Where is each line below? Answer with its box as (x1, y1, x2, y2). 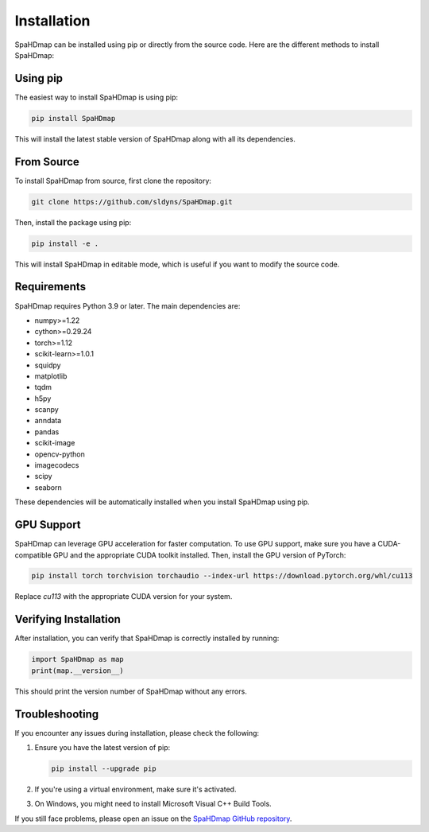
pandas (34, 426, 60, 437)
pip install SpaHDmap (31, 114, 116, 122)
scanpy (34, 405, 59, 414)
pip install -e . (31, 239, 99, 248)
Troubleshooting (14, 707, 99, 721)
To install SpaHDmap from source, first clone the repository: (14, 176, 212, 185)
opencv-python (34, 449, 85, 459)
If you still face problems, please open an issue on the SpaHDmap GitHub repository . (14, 814, 292, 823)
